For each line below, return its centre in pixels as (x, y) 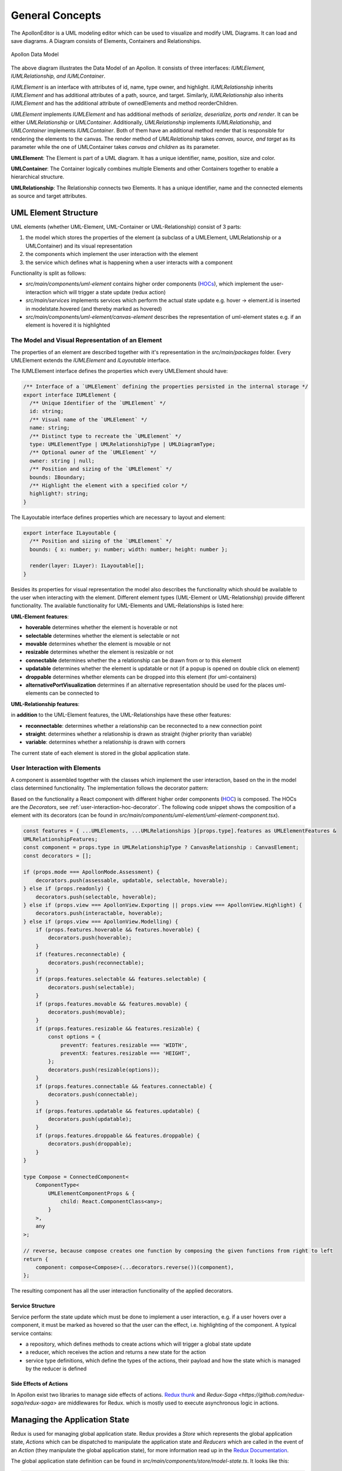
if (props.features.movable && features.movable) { (112, 1004)
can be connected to (74, 693)
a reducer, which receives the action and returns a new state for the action (116, 1352)
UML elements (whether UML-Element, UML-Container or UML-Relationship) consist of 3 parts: (126, 227)
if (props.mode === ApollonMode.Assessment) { (91, 872)
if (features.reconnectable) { (81, 954)
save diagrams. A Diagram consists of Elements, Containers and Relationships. (106, 41)
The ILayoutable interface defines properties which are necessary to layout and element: (118, 517)
